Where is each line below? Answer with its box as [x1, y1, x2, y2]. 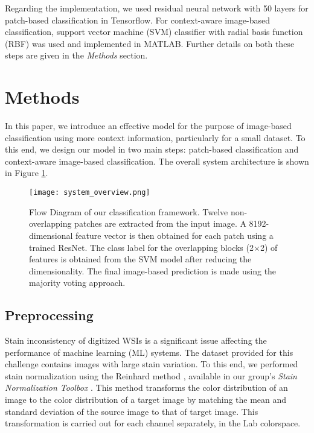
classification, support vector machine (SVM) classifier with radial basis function [5, 25, 303, 38]
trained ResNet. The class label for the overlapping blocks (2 [29, 241, 254, 253]
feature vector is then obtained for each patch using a [75, 229, 274, 241]
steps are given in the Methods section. [5, 49, 148, 62]
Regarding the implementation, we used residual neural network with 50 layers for [5, 2, 309, 14]
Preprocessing [5, 306, 94, 324]
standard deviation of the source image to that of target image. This [5, 405, 258, 417]
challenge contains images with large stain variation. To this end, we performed [5, 358, 298, 370]
